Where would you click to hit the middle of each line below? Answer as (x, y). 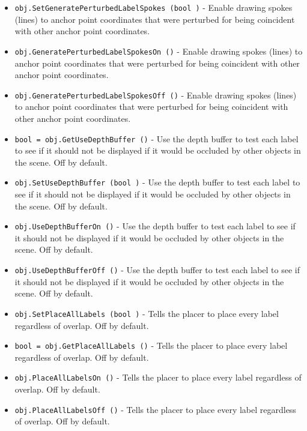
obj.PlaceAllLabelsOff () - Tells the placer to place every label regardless (155, 409)
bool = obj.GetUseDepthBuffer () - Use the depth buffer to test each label (157, 138)
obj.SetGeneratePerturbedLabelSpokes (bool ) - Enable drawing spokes (153, 7)
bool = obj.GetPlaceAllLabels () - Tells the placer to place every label (151, 345)
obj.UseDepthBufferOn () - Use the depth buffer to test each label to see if (155, 226)
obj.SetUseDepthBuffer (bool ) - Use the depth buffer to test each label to (157, 182)
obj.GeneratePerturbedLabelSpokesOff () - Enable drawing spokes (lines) (156, 95)
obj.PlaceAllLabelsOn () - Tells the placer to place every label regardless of (158, 377)
